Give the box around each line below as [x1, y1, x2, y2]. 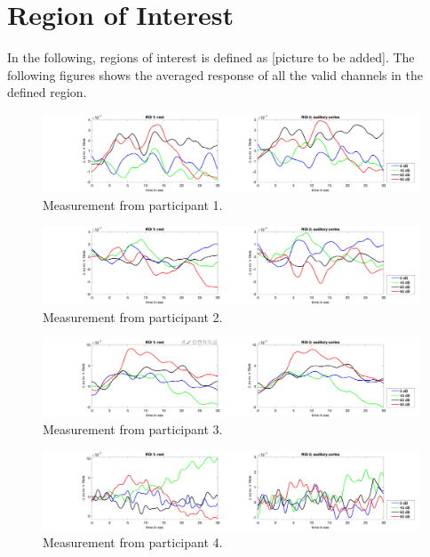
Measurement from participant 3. [43, 420, 223, 439]
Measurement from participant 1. [43, 195, 223, 214]
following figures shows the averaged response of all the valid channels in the [7, 65, 424, 84]
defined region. [7, 83, 87, 101]
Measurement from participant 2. [43, 308, 223, 327]
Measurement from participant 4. [43, 532, 223, 551]
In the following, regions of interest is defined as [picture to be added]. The [7, 48, 415, 67]
